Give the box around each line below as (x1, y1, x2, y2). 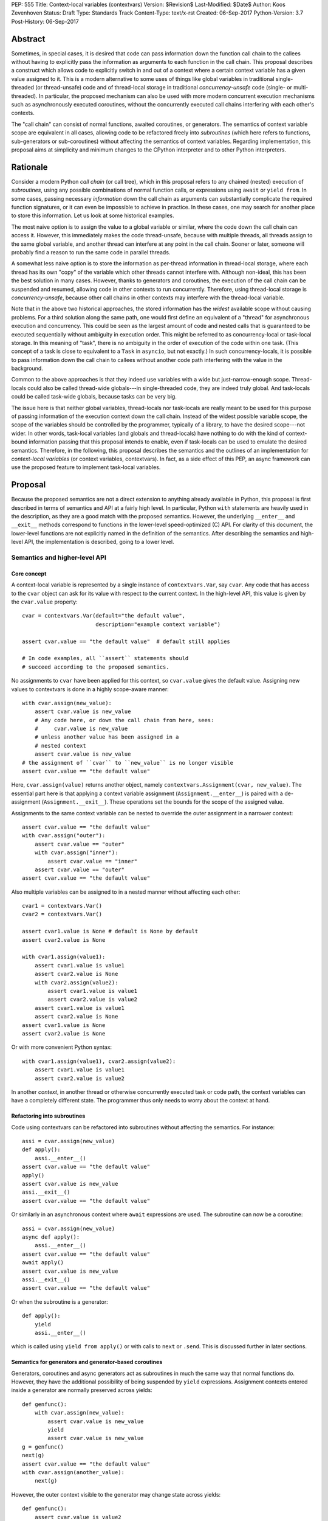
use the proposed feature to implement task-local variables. (11, 464, 161, 471)
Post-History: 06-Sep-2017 (11, 18, 79, 25)
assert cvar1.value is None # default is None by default (22, 928, 199, 935)
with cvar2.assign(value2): (34, 979, 118, 986)
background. (11, 365, 44, 372)
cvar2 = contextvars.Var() (22, 911, 103, 918)
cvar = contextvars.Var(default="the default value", (22, 612, 185, 619)
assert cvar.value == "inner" (47, 858, 138, 865)
